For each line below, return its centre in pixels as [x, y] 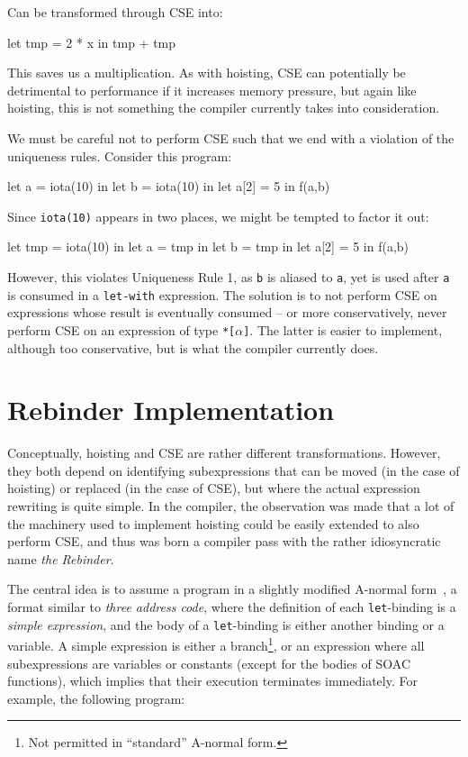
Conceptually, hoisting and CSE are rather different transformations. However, [224, 453]
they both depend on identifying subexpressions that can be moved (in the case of [234, 470]
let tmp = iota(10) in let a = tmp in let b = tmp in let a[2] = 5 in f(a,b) [208, 246]
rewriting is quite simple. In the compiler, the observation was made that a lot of [231, 506]
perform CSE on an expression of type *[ [121, 329]
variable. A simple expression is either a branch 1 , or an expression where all [216, 644]
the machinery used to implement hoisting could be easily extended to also [213, 523]
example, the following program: [96, 698]
